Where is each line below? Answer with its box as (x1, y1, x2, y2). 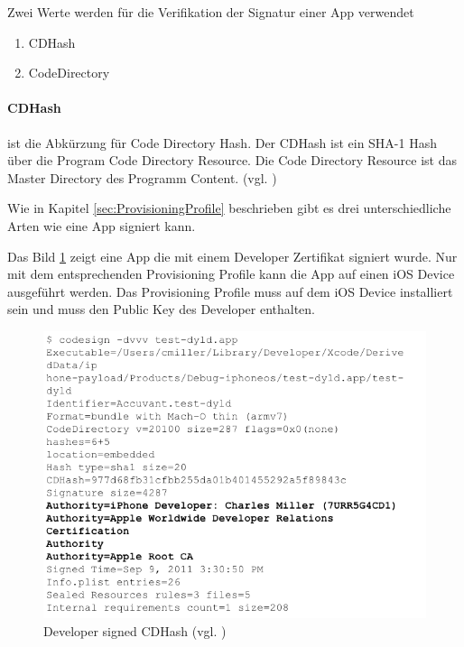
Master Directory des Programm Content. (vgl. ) (7, 168, 277, 187)
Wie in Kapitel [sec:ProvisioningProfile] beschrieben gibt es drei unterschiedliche (7, 199, 451, 217)
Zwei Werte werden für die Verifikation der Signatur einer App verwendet (7, 3, 414, 21)
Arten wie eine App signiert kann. (7, 216, 196, 235)
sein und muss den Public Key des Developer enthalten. (7, 300, 316, 319)
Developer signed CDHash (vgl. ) (43, 621, 227, 640)
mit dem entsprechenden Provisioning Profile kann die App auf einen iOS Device (7, 264, 455, 283)
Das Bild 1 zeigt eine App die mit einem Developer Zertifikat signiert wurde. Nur (7, 246, 458, 265)
